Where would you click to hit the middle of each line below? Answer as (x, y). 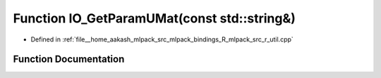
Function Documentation (69, 59)
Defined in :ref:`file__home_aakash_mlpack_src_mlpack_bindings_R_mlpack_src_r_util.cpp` (162, 39)
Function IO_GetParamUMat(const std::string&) (155, 18)
